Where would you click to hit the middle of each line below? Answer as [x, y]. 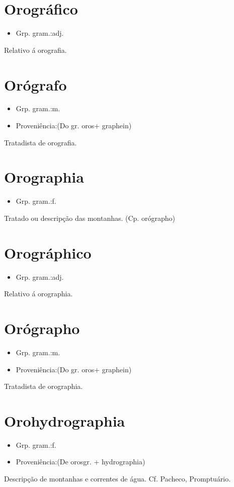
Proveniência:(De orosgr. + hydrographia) [81, 462]
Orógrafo [35, 84]
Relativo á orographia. [38, 294]
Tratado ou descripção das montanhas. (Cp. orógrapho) [90, 218]
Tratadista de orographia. [44, 386]
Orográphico [48, 252]
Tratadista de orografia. [41, 142]
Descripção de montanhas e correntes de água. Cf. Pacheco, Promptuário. [118, 479]
